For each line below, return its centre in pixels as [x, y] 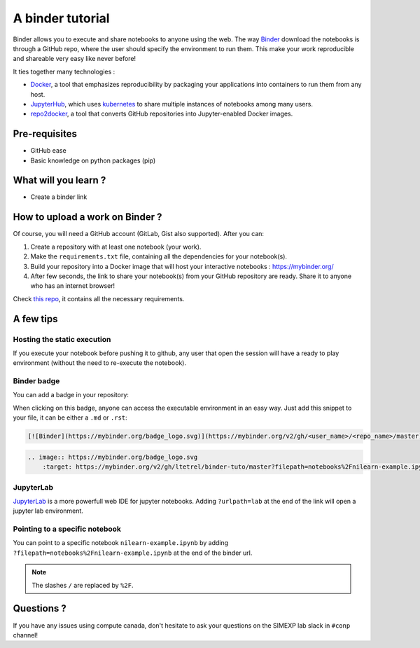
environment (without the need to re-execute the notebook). [100, 363]
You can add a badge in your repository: [71, 395]
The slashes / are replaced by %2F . [83, 585]
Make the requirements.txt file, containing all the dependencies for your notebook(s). [159, 256]
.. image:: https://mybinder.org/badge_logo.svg [113, 457]
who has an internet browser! [73, 286]
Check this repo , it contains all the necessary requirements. [99, 298]
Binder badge [36, 381]
